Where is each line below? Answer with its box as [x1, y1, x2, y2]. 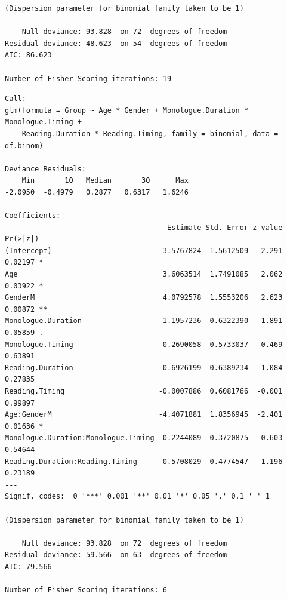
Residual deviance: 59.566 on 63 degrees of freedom [5, 551, 227, 560]
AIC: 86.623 [5, 51, 52, 60]
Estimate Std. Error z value [167, 223, 283, 232]
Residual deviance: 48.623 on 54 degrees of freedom [5, 39, 227, 48]
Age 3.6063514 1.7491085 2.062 [5, 270, 283, 279]
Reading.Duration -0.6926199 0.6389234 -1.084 [5, 363, 283, 372]
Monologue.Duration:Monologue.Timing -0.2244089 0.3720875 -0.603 [5, 434, 283, 443]
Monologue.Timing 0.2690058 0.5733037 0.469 [5, 340, 283, 349]
